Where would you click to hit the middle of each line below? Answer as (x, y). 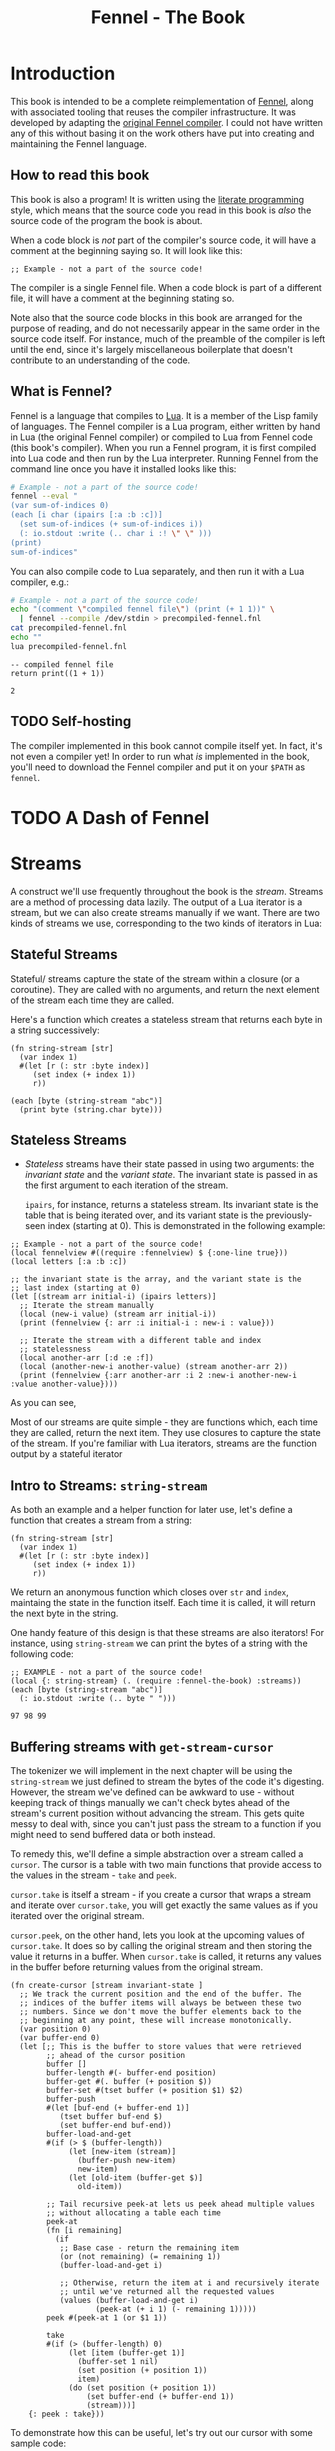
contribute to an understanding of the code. (100, 360)
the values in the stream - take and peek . (94, 1875)
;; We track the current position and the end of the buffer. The (160, 1994)
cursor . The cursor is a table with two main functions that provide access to (166, 1864)
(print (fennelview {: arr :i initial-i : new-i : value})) (147, 1323)
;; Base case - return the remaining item (149, 2248)
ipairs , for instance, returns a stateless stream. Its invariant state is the (171, 1205)
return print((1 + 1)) (57, 673)
